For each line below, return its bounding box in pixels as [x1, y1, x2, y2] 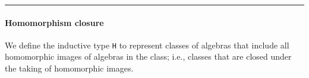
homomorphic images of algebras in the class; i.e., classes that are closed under [5, 50, 292, 63]
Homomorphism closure [5, 16, 104, 28]
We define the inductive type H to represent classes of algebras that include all [5, 38, 289, 51]
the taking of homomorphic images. [5, 62, 134, 74]
